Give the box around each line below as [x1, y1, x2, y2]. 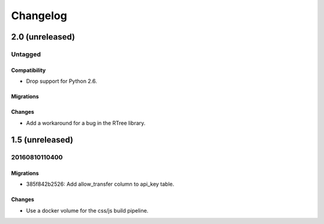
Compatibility [11, 66, 46, 74]
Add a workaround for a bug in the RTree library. [26, 119, 146, 126]
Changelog [11, 9, 67, 22]
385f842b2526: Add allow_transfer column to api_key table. [26, 180, 175, 188]
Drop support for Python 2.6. [26, 78, 97, 85]
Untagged [11, 50, 41, 58]
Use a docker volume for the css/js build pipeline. [26, 207, 149, 214]
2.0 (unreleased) [11, 32, 75, 42]
